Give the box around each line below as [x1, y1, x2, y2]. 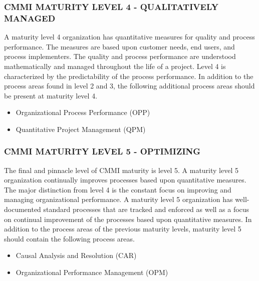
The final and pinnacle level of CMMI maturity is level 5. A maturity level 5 [4, 164, 238, 175]
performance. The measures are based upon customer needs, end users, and [4, 41, 235, 51]
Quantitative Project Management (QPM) [16, 123, 146, 134]
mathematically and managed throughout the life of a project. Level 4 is [4, 60, 226, 71]
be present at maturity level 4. [4, 90, 98, 100]
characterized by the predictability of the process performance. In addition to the [4, 70, 253, 81]
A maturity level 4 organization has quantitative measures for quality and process [4, 31, 255, 42]
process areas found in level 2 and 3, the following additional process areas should [4, 80, 255, 91]
